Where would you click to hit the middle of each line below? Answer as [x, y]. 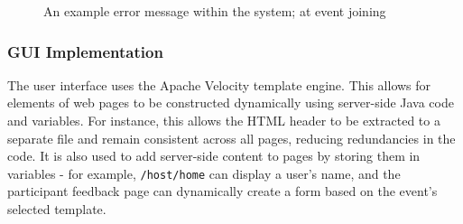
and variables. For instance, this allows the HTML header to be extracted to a [224, 120]
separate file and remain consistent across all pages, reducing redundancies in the [231, 138]
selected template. [57, 209]
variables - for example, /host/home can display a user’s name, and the [204, 173]
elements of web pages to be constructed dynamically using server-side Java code [231, 103]
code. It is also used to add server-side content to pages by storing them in [214, 156]
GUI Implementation [85, 51]
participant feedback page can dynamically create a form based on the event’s [222, 191]
